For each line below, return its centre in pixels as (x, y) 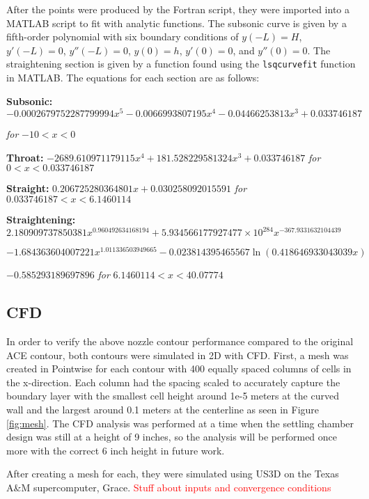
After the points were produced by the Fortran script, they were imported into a (178, 9)
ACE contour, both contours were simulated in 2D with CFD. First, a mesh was (178, 355)
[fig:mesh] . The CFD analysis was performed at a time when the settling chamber (180, 423)
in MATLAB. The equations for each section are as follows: (133, 78)
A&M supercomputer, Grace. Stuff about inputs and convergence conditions (169, 487)
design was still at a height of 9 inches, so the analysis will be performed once (172, 437)
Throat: (25, 157)
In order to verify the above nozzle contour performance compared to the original (180, 341)
